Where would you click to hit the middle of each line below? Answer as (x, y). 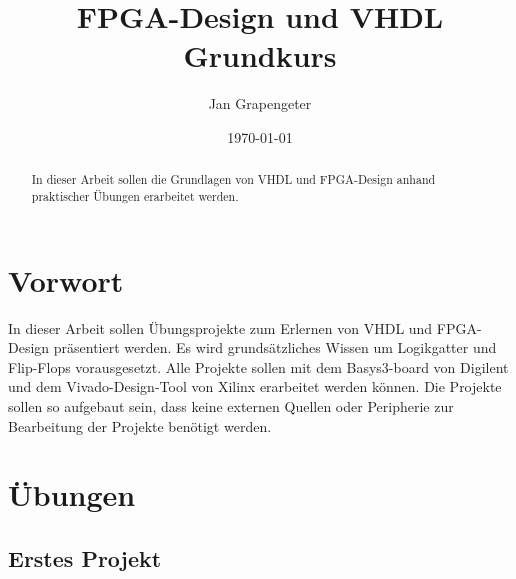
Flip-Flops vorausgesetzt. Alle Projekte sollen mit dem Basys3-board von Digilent (258, 366)
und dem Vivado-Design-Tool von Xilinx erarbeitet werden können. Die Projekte (255, 386)
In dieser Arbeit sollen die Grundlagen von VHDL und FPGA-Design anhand (233, 179)
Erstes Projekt (85, 557)
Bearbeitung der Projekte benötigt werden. (140, 425)
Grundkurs (260, 55)
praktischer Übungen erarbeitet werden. (135, 195)
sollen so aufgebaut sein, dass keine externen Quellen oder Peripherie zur (231, 405)
